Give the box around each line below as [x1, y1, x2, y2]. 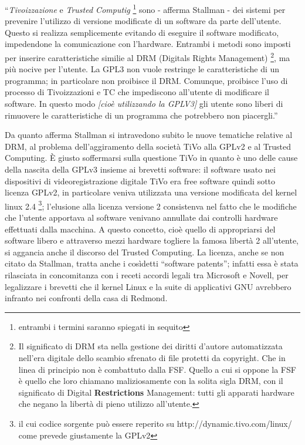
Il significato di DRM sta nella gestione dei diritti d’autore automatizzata [18, 340, 283, 352]
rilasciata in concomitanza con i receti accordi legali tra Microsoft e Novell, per [5, 269, 289, 281]
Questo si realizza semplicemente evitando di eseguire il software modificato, [5, 26, 279, 38]
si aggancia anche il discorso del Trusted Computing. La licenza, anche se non [5, 245, 284, 258]
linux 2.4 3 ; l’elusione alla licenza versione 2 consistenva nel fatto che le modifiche [5, 198, 297, 212]
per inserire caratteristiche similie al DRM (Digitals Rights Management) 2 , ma [5, 50, 290, 63]
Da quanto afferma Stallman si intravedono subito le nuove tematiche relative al [5, 129, 293, 141]
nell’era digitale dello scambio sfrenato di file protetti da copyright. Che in [18, 352, 286, 363]
